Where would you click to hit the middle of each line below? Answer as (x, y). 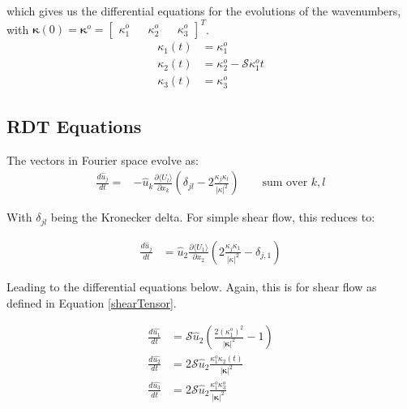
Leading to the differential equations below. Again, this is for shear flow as (192, 286)
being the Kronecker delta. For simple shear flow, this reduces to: (213, 217)
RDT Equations (74, 126)
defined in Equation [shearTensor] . (92, 302)
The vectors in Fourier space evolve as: (103, 159)
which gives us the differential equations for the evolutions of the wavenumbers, (204, 11)
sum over (285, 183)
